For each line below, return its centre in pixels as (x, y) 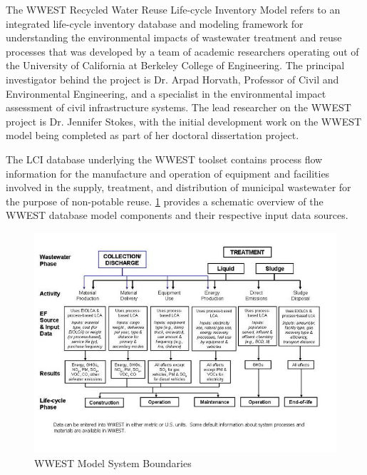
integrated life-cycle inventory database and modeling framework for (155, 23)
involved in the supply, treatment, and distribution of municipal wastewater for (179, 187)
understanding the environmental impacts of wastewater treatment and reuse (174, 37)
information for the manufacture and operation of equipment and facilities (168, 173)
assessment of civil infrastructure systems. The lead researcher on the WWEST (179, 107)
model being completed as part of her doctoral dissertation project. (153, 135)
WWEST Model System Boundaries (113, 463)
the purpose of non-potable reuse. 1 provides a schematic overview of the (165, 201)
